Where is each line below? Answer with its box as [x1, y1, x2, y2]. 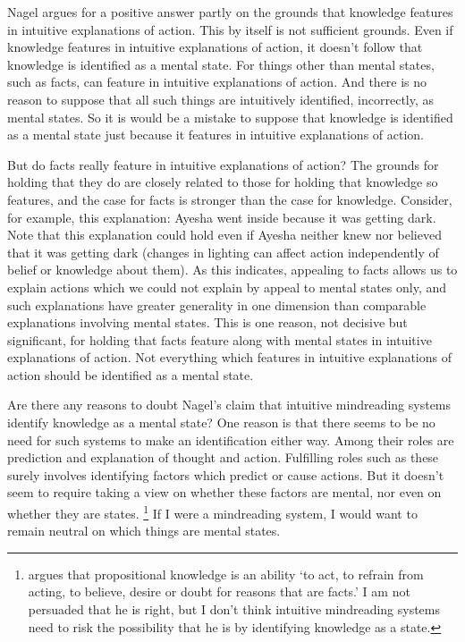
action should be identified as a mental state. [7, 365, 254, 384]
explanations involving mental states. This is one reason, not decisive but [7, 313, 408, 332]
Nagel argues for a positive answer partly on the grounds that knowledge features [7, 3, 453, 21]
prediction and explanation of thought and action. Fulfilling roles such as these [7, 448, 439, 467]
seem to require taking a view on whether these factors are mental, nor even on [7, 483, 442, 502]
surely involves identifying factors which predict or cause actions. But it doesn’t [7, 465, 444, 484]
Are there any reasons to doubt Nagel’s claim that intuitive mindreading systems [7, 395, 452, 414]
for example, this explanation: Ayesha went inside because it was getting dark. [7, 207, 436, 226]
